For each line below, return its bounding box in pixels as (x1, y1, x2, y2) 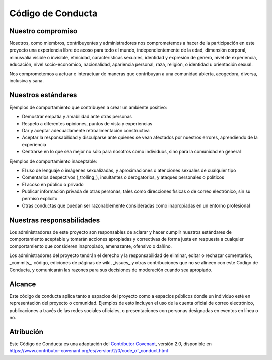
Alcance (9, 280, 36, 288)
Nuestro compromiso (9, 27, 78, 35)
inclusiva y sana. (9, 78, 44, 84)
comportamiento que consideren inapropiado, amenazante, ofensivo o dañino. (9, 243, 172, 249)
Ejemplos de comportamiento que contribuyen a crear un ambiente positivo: (9, 104, 167, 110)
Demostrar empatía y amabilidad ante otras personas (22, 114, 132, 120)
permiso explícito (22, 195, 58, 201)
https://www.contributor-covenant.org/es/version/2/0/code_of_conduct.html (9, 348, 168, 354)
